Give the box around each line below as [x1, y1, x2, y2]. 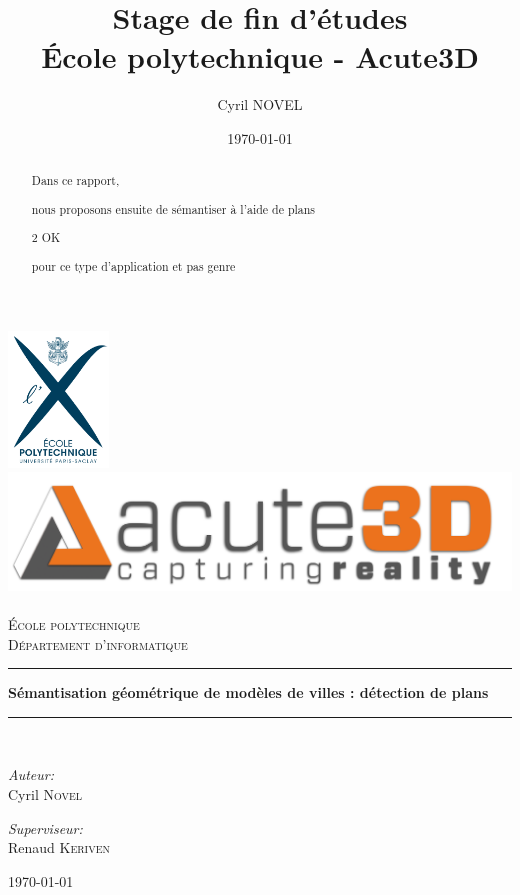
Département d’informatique [8, 633, 188, 654]
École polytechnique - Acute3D [41, 36, 479, 77]
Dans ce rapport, [31, 172, 120, 189]
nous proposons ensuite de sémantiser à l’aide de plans [31, 200, 316, 217]
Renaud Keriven [8, 837, 111, 858]
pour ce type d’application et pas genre [31, 257, 236, 274]
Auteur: [8, 764, 55, 785]
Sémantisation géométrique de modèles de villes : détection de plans [8, 682, 489, 703]
